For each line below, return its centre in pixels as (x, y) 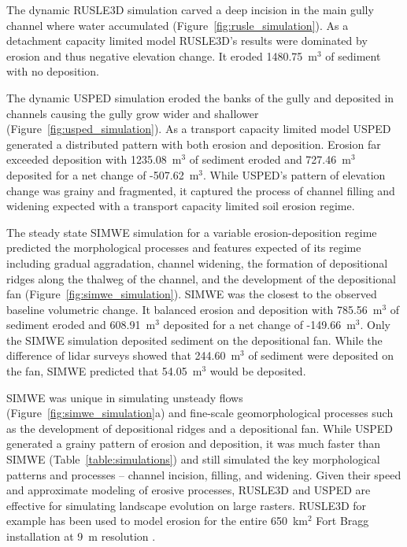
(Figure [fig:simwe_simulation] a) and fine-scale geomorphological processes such (200, 413)
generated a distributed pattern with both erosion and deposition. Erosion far (194, 144)
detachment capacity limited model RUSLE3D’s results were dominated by (187, 41)
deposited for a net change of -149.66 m (259, 325)
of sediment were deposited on (321, 355)
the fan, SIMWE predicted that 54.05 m (104, 371)
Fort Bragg (342, 521)
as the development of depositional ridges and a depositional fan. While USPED (200, 428)
